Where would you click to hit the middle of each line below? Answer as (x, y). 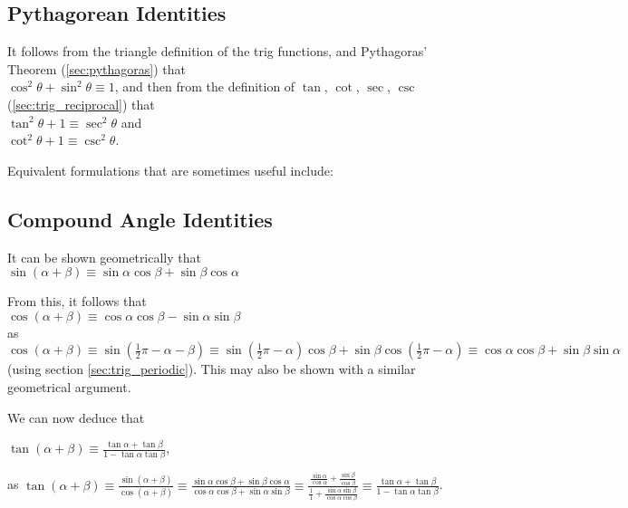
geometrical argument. (69, 386)
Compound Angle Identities (140, 219)
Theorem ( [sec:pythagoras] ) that (97, 68)
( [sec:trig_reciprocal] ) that (81, 104)
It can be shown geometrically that (104, 257)
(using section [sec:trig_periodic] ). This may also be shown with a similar (212, 369)
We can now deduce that (76, 417)
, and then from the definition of (205, 86)
